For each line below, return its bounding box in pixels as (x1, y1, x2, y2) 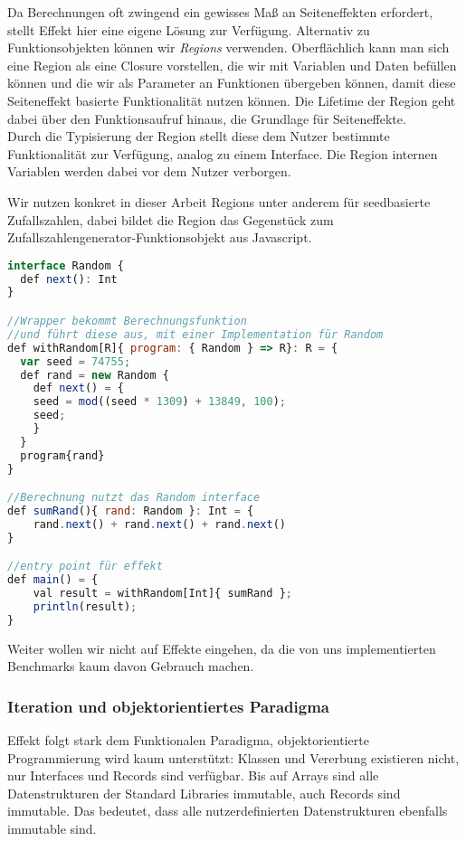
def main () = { (7, 573, 99, 587)
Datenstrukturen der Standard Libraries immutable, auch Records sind (7, 783, 401, 802)
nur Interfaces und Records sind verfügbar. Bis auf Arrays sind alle (7, 766, 379, 785)
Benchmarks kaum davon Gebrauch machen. (7, 657, 254, 676)
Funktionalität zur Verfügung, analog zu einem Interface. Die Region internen (7, 144, 438, 163)
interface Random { (7, 259, 124, 272)
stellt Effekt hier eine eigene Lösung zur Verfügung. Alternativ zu (7, 20, 370, 39)
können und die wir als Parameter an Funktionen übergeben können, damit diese (7, 73, 456, 92)
